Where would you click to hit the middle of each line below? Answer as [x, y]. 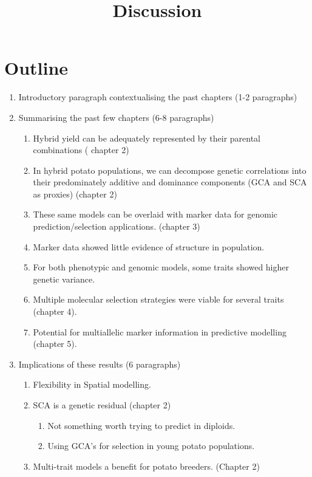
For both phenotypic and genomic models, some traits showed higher [161, 267]
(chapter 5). [55, 344]
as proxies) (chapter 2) [75, 194]
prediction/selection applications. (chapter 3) [117, 226]
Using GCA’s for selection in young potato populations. [151, 446]
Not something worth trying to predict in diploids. [141, 425]
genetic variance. [64, 279]
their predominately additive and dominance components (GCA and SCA [170, 182]
